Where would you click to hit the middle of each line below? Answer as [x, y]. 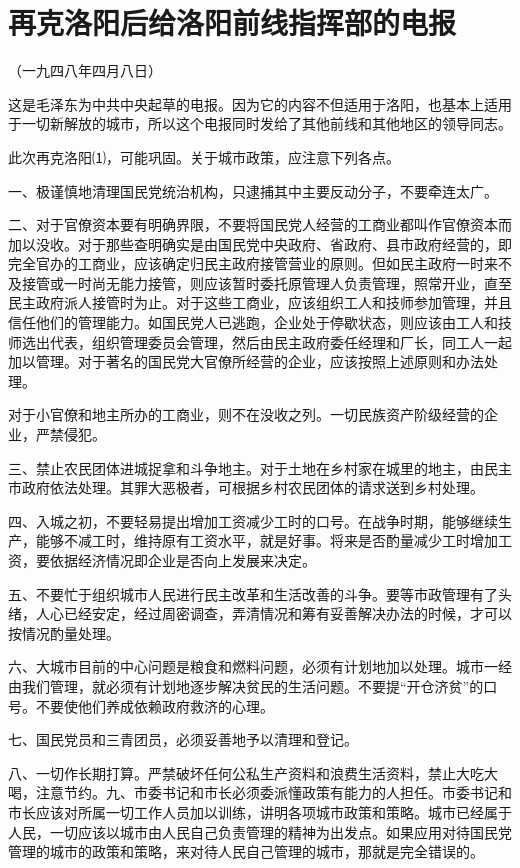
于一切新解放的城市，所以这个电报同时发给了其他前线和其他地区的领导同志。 [260, 123]
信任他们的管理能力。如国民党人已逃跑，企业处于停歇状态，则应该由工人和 [253, 322]
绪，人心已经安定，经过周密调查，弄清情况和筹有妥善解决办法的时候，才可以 [260, 613]
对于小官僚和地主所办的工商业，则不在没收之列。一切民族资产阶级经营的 [246, 414]
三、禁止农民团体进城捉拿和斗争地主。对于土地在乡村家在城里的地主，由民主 [260, 467]
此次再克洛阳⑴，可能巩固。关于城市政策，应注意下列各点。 [204, 156]
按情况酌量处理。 [64, 632]
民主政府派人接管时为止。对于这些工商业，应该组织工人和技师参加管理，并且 [260, 302]
